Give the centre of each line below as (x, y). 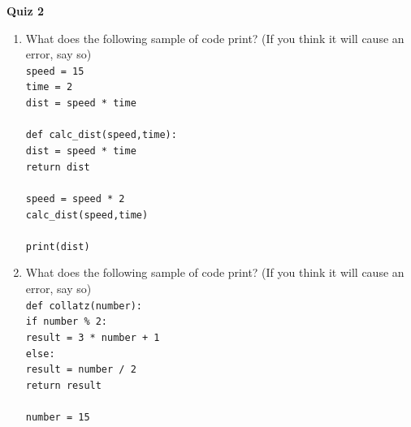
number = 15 (58, 418)
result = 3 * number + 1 (93, 337)
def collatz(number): (84, 306)
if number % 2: (67, 322)
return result (63, 385)
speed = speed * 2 (75, 198)
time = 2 (49, 87)
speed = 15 (55, 71)
